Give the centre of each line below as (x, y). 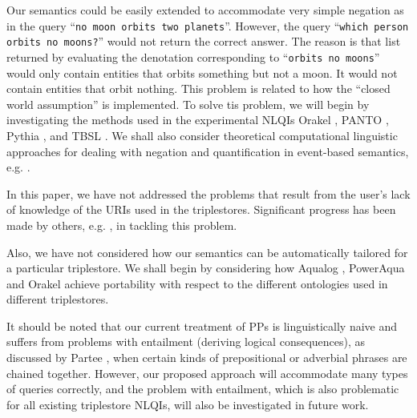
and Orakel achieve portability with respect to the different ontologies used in (197, 283)
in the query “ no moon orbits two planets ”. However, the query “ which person (208, 25)
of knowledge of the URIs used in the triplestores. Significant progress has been (201, 209)
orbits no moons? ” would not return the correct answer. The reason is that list (204, 41)
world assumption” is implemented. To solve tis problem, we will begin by (188, 104)
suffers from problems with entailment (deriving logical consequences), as (186, 342)
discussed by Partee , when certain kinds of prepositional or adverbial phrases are (207, 358)
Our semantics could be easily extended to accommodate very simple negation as (205, 10)
